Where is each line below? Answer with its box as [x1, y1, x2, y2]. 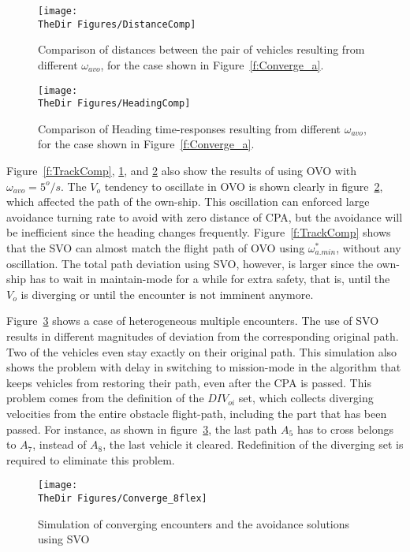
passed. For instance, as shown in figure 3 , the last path [6, 420, 278, 437]
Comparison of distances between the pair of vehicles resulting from [38, 41, 365, 58]
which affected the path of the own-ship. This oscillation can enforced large [6, 193, 370, 210]
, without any [336, 239, 401, 255]
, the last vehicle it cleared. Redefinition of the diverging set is [102, 436, 404, 453]
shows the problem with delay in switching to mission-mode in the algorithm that [6, 359, 401, 375]
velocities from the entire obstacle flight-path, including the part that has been [6, 405, 387, 421]
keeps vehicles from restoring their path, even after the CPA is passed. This [6, 374, 371, 390]
